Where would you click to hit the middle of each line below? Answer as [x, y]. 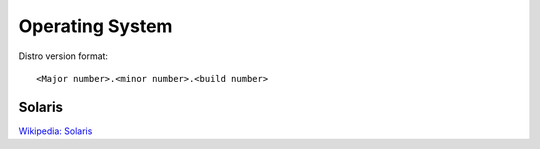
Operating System [95, 26]
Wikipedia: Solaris [55, 131]
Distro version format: [63, 56]
